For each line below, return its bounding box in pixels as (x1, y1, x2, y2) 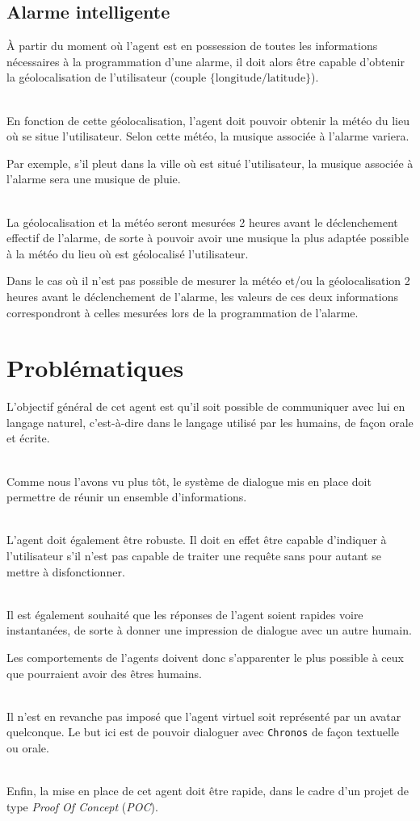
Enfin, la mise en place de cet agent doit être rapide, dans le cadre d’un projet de (6, 782, 409, 799)
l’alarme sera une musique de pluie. (6, 170, 181, 187)
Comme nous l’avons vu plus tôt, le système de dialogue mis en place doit (6, 472, 372, 489)
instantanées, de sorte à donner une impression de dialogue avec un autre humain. (6, 622, 412, 639)
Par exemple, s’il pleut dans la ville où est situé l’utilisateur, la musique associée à (6, 154, 414, 171)
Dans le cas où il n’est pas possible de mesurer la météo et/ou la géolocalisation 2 (6, 272, 410, 289)
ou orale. (6, 739, 49, 756)
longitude (215, 73, 262, 85)
